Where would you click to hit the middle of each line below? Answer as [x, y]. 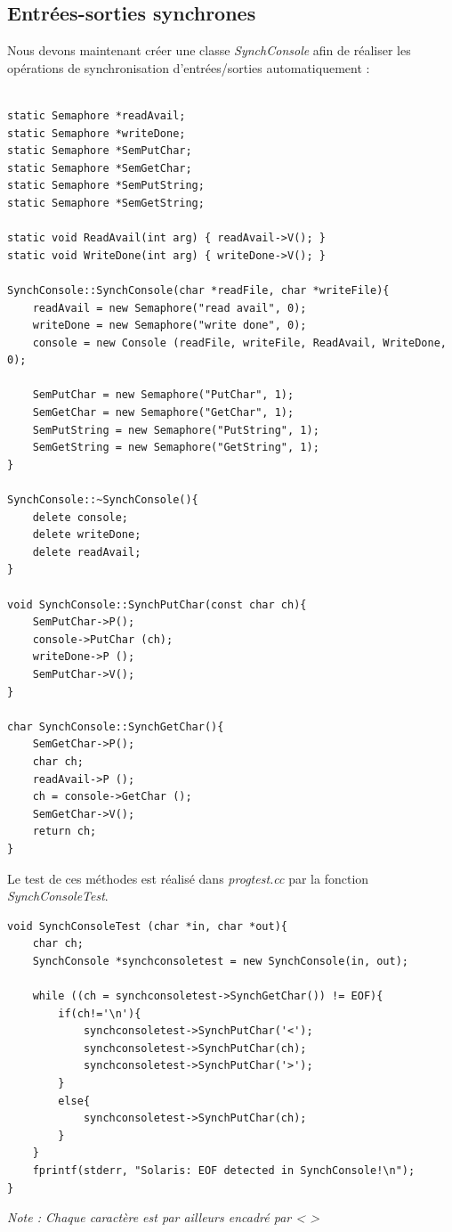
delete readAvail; [87, 552]
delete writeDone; [87, 535]
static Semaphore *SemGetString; [106, 203]
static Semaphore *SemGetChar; [100, 168]
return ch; [65, 832]
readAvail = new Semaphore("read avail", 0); [169, 308]
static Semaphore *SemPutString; [106, 186]
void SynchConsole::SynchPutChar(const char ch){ [157, 604]
